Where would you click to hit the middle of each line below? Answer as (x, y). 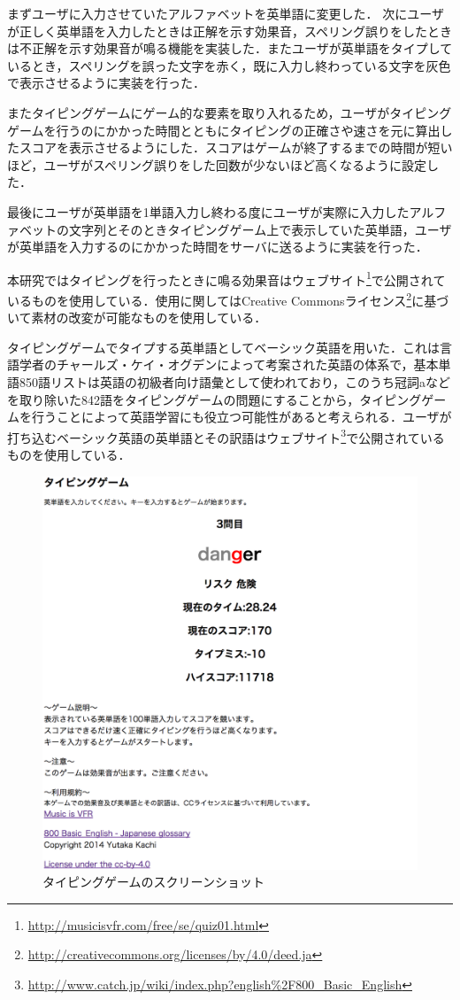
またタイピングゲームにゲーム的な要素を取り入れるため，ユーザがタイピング (230, 112)
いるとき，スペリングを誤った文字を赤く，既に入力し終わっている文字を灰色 (229, 65)
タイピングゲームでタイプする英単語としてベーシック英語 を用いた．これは (223, 347)
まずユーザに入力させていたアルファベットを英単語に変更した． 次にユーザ (226, 13)
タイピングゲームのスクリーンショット (153, 882)
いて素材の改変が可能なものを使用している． (137, 318)
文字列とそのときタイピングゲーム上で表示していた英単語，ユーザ (260, 229)
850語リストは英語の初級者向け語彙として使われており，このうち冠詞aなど (235, 382)
